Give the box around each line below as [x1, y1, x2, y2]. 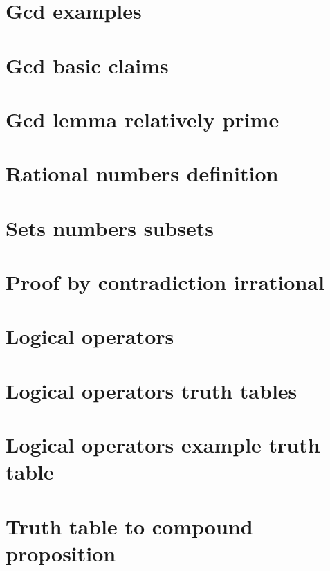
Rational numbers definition [6, 159, 279, 188]
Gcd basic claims [6, 51, 169, 79]
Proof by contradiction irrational [6, 268, 324, 296]
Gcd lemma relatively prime [6, 105, 279, 133]
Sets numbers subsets [6, 213, 214, 242]
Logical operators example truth [6, 430, 320, 459]
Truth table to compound [6, 511, 253, 540]
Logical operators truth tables [6, 376, 297, 404]
